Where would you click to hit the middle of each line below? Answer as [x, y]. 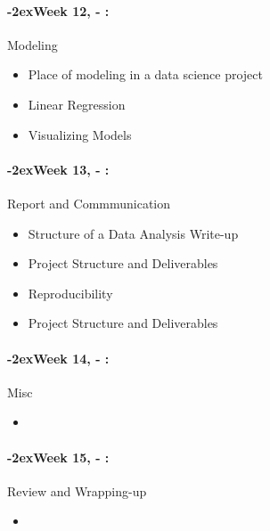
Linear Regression [77, 104]
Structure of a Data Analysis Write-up [133, 233]
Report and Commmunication [89, 203]
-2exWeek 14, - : [58, 358]
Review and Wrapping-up [77, 490]
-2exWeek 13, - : [58, 169]
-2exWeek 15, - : [58, 457]
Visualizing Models [80, 134]
